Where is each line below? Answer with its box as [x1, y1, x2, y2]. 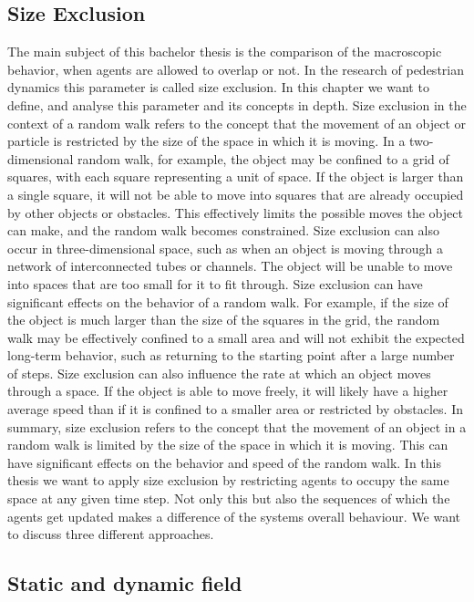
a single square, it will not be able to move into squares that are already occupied [7, 184, 464, 203]
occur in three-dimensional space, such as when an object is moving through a [7, 238, 444, 257]
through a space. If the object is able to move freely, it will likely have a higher [7, 381, 448, 400]
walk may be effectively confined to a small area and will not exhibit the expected [7, 327, 465, 347]
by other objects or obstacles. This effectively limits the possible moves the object [7, 202, 463, 222]
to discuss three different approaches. [7, 524, 214, 544]
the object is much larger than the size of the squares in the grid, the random [7, 310, 440, 329]
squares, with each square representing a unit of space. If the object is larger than [7, 167, 464, 186]
